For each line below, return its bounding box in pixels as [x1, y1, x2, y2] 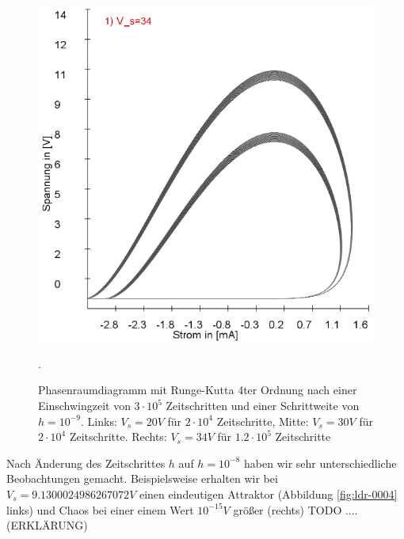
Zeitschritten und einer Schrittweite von [166, 397, 360, 414]
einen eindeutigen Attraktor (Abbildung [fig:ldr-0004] [139, 486, 398, 503]
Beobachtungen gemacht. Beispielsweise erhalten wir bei [6, 470, 278, 487]
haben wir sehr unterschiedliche [244, 454, 397, 471]
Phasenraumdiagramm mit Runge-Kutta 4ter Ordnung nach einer [38, 381, 357, 398]
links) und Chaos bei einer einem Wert [6, 501, 194, 518]
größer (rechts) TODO [233, 501, 342, 518]
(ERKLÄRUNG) [6, 517, 88, 533]
